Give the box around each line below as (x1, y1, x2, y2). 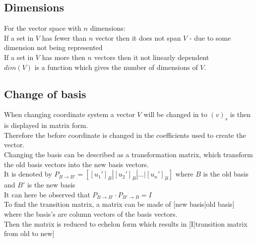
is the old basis (203, 169, 249, 179)
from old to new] (4, 228, 55, 239)
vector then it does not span (95, 32, 181, 43)
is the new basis (27, 180, 75, 190)
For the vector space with (4, 23, 81, 33)
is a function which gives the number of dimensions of (34, 61, 198, 72)
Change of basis (4, 86, 86, 101)
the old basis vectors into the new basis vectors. (4, 159, 149, 169)
